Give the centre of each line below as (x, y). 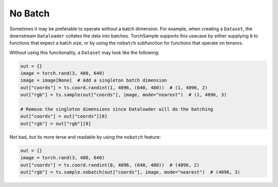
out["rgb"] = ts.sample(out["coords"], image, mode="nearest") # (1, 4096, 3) (124, 95)
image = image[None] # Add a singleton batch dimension (94, 80)
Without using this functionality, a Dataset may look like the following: (84, 52)
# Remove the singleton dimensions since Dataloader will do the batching (117, 109)
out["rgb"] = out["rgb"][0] (56, 124)
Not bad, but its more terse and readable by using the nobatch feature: (85, 137)
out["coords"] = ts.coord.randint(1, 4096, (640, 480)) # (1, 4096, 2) (114, 88)
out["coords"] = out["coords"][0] (64, 116)
